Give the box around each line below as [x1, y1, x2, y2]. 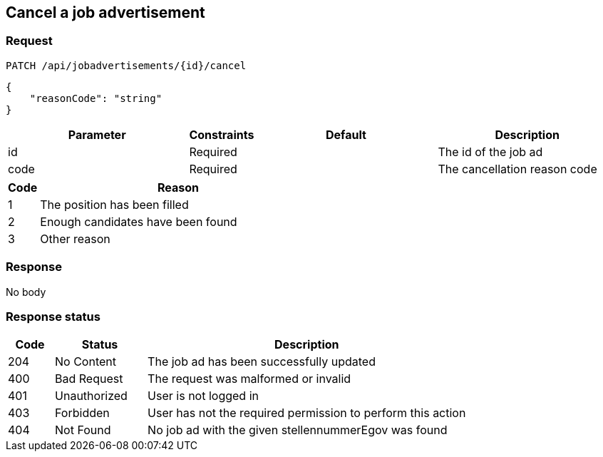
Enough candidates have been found [40, 214, 237, 229]
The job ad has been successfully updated [148, 354, 376, 369]
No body [6, 285, 46, 298]
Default [326, 127, 366, 142]
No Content [55, 354, 117, 369]
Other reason [40, 231, 110, 246]
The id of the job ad [438, 144, 543, 159]
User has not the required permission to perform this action [148, 406, 466, 421]
